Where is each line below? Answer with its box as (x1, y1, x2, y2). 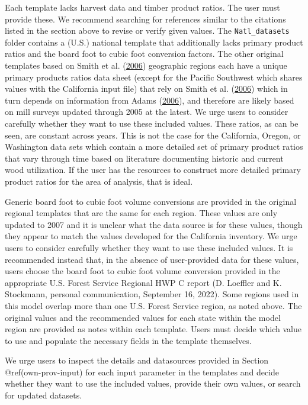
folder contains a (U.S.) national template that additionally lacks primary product (5, 36, 303, 48)
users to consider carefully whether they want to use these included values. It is (5, 241, 293, 253)
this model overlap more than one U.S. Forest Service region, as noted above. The (5, 299, 302, 311)
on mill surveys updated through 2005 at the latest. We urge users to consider (5, 105, 288, 118)
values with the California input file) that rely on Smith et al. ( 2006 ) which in (5, 82, 288, 95)
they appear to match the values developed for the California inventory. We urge (5, 230, 297, 242)
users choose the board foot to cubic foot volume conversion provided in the (5, 265, 280, 277)
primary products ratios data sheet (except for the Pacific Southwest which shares (5, 70, 303, 83)
